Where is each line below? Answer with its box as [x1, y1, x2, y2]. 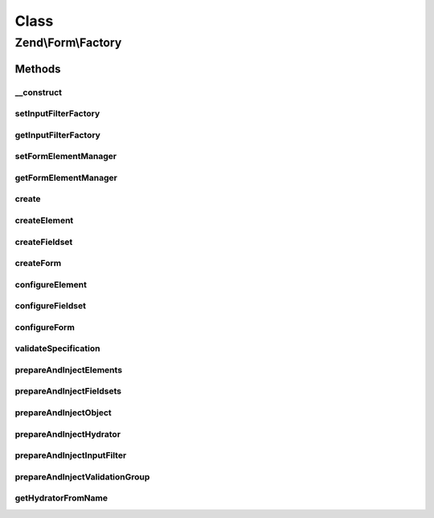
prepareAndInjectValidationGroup [14, 471, 150, 482]
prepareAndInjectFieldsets [14, 385, 122, 397]
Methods [14, 62, 61, 75]
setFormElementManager [14, 151, 117, 162]
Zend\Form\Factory [14, 35, 122, 50]
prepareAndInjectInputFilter [14, 450, 127, 461]
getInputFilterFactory [14, 129, 100, 141]
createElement [14, 214, 74, 226]
